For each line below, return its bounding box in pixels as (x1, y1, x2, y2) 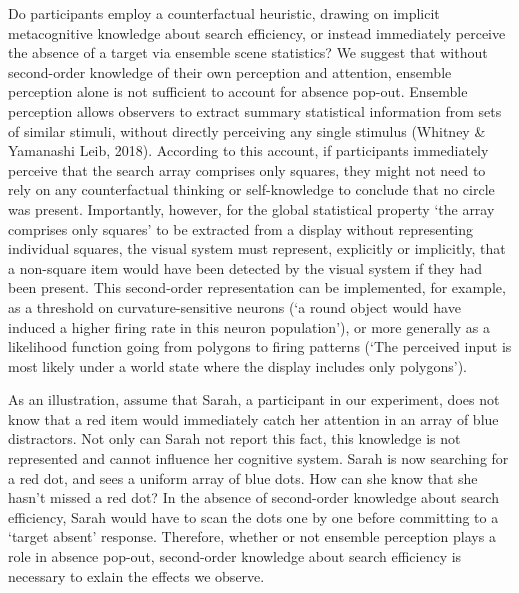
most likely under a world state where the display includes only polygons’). (8, 355, 468, 376)
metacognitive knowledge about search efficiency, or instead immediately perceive (8, 22, 506, 43)
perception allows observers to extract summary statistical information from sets (8, 100, 502, 121)
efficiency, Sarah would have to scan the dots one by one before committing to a (8, 506, 499, 527)
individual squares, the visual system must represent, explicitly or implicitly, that (8, 238, 506, 259)
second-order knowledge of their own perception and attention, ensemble (8, 61, 452, 82)
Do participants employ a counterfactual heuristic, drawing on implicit (8, 3, 440, 23)
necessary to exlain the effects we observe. (8, 565, 265, 586)
